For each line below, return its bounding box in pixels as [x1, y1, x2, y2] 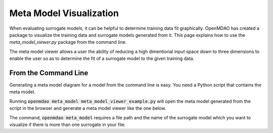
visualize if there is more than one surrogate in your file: [9, 121, 126, 127]
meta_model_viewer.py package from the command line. [9, 39, 127, 45]
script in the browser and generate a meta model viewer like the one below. [9, 105, 166, 111]
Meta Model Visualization [9, 8, 119, 19]
